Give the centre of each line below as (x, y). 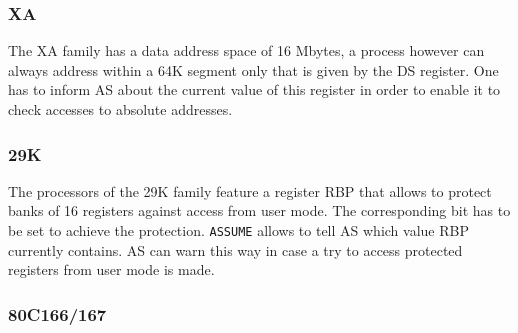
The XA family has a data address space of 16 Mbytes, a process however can (246, 50)
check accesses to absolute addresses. (120, 109)
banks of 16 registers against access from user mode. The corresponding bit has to (259, 210)
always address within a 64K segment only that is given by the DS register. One (253, 69)
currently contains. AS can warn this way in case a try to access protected (235, 249)
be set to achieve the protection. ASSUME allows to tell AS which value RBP (238, 230)
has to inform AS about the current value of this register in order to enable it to (254, 89)
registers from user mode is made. (111, 269)
